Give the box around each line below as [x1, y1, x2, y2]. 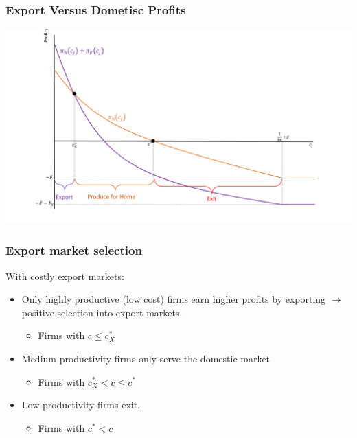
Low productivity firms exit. [21, 397, 141, 412]
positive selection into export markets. [21, 305, 183, 319]
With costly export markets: [5, 268, 124, 283]
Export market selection [5, 242, 142, 259]
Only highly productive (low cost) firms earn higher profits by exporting [21, 292, 326, 306]
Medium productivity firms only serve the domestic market [21, 351, 270, 365]
